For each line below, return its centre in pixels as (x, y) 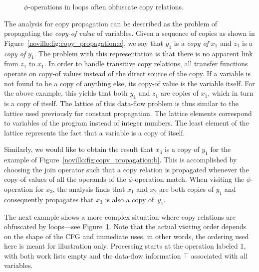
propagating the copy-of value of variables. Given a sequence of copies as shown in (129, 33)
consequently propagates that (49, 199)
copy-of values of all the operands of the (65, 179)
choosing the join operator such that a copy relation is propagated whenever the (127, 169)
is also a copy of (129, 199)
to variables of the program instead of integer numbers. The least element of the (127, 123)
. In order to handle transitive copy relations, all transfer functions (146, 64)
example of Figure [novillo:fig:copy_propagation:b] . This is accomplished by (121, 160)
